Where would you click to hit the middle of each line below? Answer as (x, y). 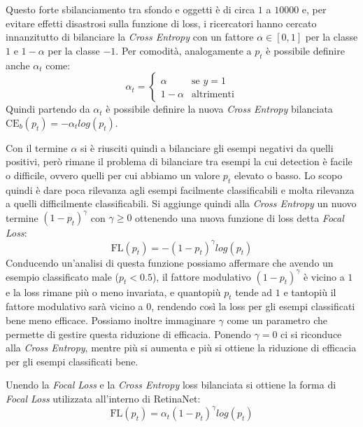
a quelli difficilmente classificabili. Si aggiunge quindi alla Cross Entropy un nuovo (181, 203)
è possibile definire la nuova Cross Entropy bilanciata (219, 109)
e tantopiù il (310, 292)
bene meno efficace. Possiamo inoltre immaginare (111, 320)
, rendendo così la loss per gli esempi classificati (253, 306)
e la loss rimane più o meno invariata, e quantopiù (113, 292)
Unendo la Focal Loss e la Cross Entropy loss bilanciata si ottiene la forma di (171, 385)
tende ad (254, 292)
